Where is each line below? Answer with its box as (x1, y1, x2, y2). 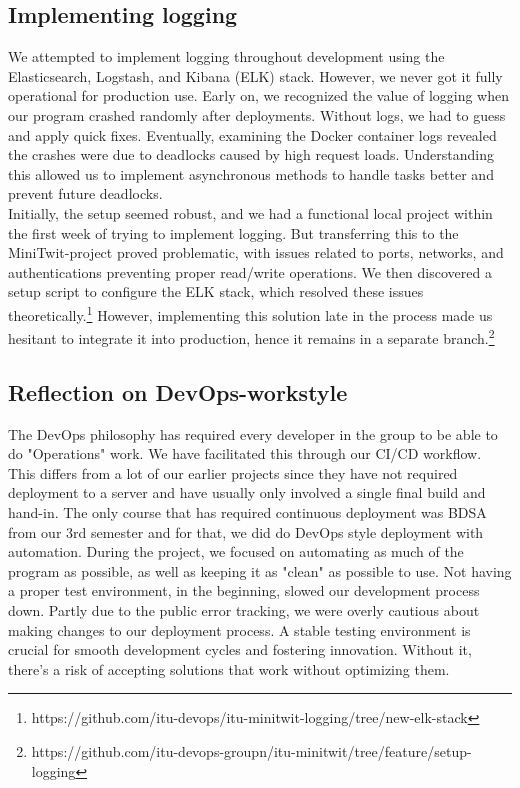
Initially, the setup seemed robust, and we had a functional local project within (8, 202, 493, 223)
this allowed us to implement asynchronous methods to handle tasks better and (8, 163, 494, 184)
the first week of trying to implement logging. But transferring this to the (8, 222, 459, 243)
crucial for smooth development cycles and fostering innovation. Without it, (8, 639, 472, 660)
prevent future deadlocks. (8, 183, 163, 204)
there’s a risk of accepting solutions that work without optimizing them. (8, 658, 450, 679)
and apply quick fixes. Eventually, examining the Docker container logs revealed (8, 124, 497, 145)
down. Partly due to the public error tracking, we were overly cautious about (8, 599, 480, 620)
